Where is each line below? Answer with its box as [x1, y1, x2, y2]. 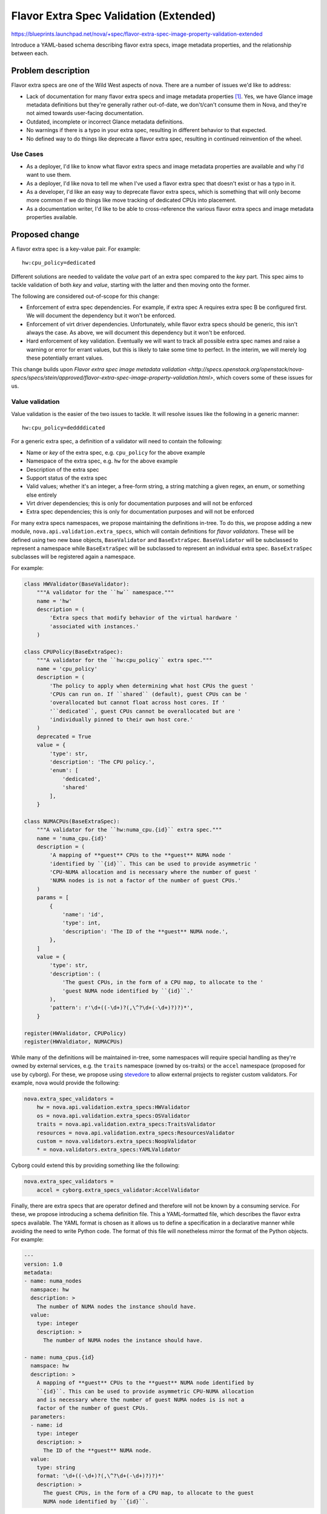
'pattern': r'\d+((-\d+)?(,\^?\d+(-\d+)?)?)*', [49, 1004, 194, 1011]
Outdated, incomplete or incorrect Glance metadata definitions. [26, 118, 184, 125]
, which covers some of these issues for [213, 374, 313, 382]
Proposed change [11, 229, 80, 239]
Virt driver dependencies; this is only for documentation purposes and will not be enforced [26, 500, 253, 507]
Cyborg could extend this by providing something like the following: [11, 1162, 180, 1169]
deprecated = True [36, 733, 91, 740]
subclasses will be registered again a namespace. [11, 553, 136, 560]
